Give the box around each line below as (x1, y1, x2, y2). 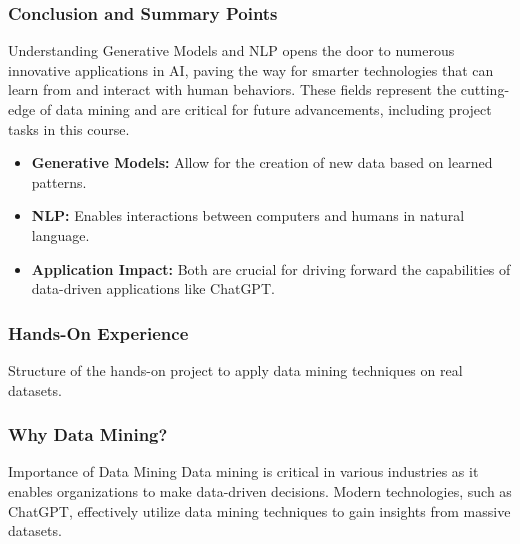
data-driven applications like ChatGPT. (31, 278, 275, 299)
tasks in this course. (8, 118, 130, 139)
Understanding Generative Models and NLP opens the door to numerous (8, 40, 455, 61)
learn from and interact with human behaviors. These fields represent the (8, 79, 457, 100)
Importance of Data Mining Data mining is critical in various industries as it (8, 461, 479, 482)
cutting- (460, 79, 510, 100)
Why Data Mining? (8, 422, 168, 447)
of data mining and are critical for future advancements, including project (39, 99, 492, 119)
